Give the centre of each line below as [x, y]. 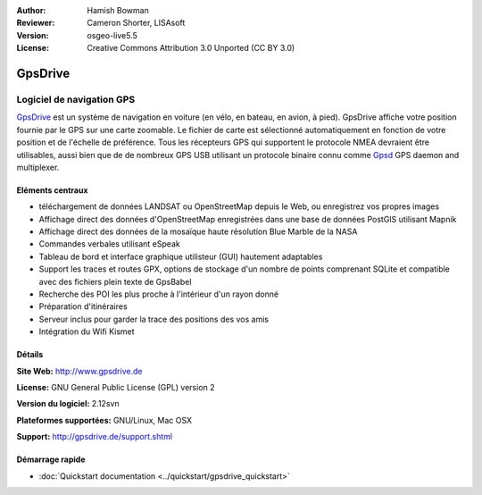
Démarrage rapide [51, 459]
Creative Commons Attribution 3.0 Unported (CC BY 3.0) [191, 48]
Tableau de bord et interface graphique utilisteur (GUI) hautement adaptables [181, 256]
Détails [30, 355]
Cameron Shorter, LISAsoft [136, 23]
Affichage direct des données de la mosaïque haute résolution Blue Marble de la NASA [198, 231]
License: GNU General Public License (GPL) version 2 [116, 387]
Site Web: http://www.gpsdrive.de [79, 371]
